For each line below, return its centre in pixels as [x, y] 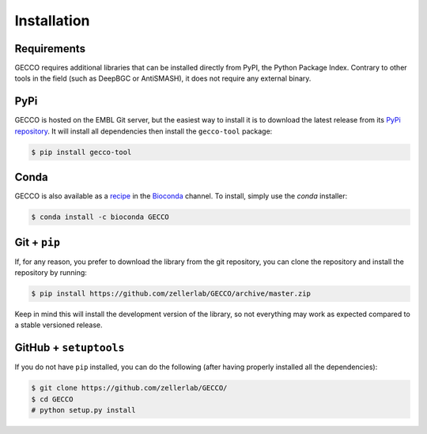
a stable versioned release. [59, 325]
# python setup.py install [83, 410]
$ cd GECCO [52, 399]
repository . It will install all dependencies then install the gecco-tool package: [144, 131]
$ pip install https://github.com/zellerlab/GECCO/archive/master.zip [171, 294]
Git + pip [38, 242]
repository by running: [51, 273]
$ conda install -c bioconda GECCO [100, 217]
